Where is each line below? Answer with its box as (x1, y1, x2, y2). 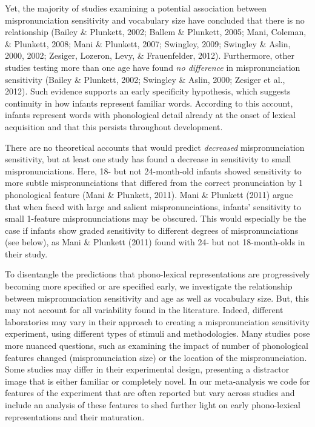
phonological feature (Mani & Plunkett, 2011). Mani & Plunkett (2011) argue (5, 188, 293, 200)
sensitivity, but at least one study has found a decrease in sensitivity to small (5, 153, 291, 165)
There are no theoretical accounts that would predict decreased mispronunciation (5, 141, 305, 153)
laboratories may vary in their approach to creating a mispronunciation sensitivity (5, 315, 310, 328)
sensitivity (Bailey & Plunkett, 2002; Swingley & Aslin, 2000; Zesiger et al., (5, 73, 285, 85)
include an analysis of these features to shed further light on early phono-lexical (5, 399, 300, 411)
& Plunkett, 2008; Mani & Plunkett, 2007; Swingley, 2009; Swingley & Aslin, (5, 37, 291, 50)
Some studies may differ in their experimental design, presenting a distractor (5, 363, 290, 376)
